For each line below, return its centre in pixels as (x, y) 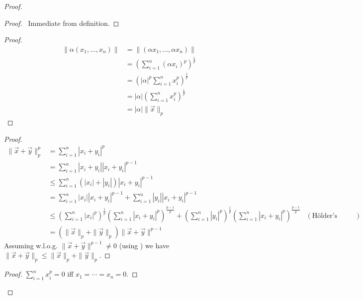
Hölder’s (325, 216)
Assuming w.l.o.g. (31, 245)
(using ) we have (144, 245)
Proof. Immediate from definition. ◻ (62, 23)
